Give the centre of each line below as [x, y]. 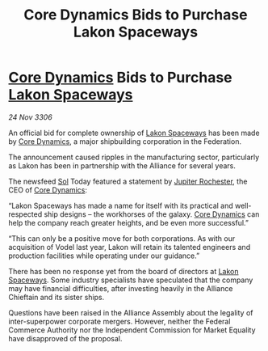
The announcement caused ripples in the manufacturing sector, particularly [134, 157]
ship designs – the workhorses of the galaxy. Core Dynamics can [152, 214]
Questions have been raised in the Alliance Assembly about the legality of [131, 312]
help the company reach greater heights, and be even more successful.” [128, 222]
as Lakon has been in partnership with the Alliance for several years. [122, 165]
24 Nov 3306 [30, 117]
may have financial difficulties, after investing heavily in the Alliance [121, 288]
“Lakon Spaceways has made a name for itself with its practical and [121, 205]
